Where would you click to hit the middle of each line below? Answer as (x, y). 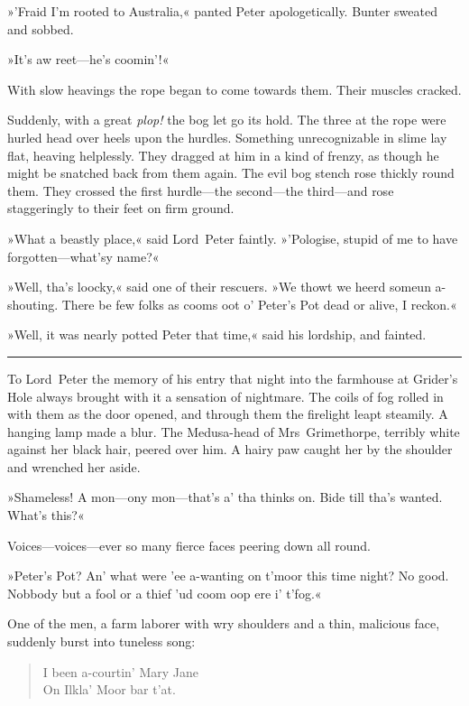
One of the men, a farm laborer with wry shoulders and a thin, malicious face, (224, 623)
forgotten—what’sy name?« (83, 256)
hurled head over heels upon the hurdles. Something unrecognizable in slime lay (227, 137)
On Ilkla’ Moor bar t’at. (109, 689)
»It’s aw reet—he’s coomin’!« (88, 59)
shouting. (33, 304)
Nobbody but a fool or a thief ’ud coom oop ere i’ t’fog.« (165, 593)
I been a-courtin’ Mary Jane (120, 671)
